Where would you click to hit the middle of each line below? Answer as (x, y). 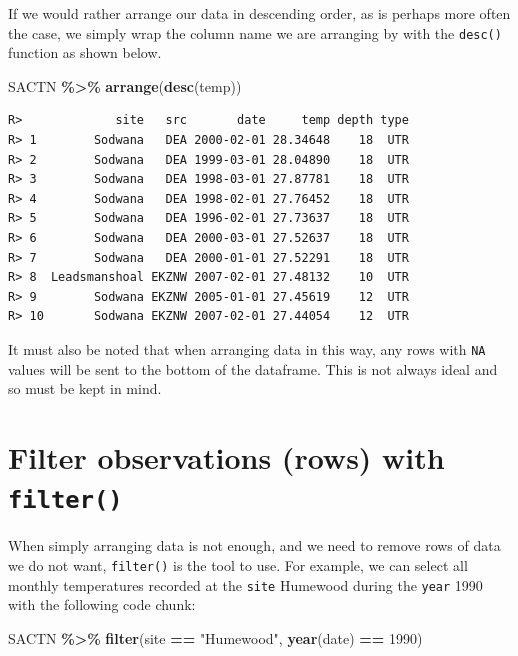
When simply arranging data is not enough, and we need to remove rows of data (254, 545)
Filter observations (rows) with (226, 457)
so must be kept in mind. (85, 388)
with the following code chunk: (102, 604)
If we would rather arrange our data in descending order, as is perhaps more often (259, 13)
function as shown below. (85, 52)
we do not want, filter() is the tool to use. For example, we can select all (238, 564)
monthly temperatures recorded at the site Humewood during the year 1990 (245, 584)
